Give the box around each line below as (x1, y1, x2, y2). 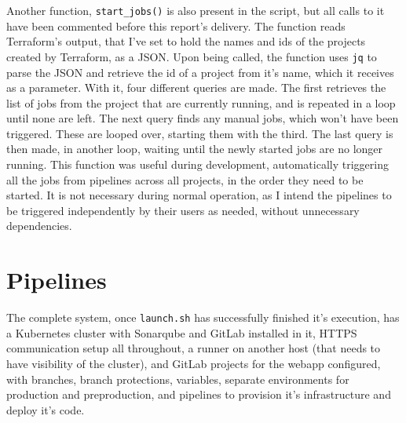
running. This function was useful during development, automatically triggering (6, 156, 389, 173)
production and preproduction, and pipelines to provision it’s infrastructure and (6, 386, 391, 403)
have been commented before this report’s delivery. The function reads (6, 17, 346, 34)
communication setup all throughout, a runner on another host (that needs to (6, 340, 381, 356)
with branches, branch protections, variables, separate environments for (6, 370, 349, 387)
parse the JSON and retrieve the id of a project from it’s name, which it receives (6, 64, 394, 80)
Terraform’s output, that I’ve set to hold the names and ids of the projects (6, 33, 366, 49)
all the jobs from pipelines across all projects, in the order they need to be (6, 171, 364, 188)
